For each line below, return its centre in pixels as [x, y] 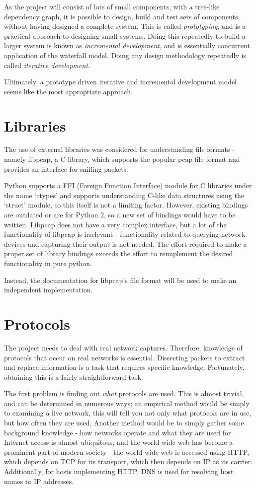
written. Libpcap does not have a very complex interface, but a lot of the [115, 224]
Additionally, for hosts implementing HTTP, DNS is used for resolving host [119, 471]
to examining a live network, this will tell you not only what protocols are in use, [128, 413]
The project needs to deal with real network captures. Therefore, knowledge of [123, 347]
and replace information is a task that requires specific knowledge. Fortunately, [124, 367]
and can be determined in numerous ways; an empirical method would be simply [127, 403]
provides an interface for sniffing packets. [66, 169]
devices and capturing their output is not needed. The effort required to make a [126, 244]
